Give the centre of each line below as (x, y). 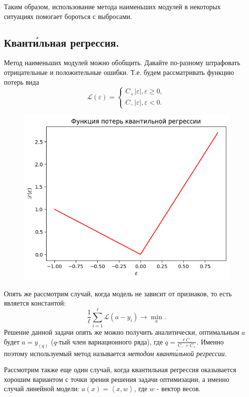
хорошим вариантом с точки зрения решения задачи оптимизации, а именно (117, 379)
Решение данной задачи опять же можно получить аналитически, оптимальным (122, 332)
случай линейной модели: (42, 388)
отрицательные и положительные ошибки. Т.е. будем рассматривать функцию (119, 72)
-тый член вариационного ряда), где (110, 341)
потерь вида (22, 81)
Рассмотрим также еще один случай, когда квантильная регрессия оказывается (120, 370)
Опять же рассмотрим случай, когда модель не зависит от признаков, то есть (118, 293)
